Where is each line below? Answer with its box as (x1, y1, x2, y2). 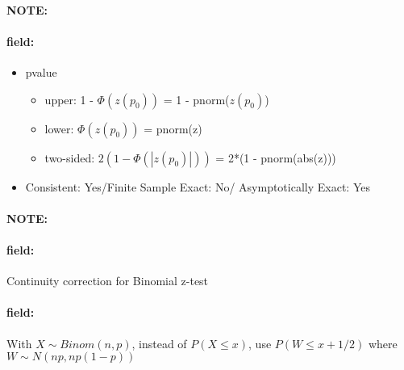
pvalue (25, 63, 57, 80)
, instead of (131, 334, 187, 351)
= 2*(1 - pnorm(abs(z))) (215, 149, 336, 166)
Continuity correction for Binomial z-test (6, 272, 209, 289)
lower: (44, 120, 74, 137)
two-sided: (44, 149, 95, 166)
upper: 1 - (44, 90, 94, 107)
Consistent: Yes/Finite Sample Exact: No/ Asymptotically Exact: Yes (25, 178, 370, 195)
